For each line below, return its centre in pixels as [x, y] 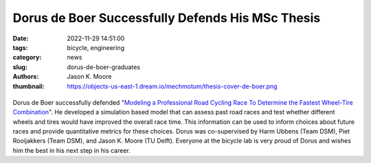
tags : [20, 47]
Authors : [26, 77]
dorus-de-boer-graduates [104, 67]
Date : [21, 38]
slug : [20, 67]
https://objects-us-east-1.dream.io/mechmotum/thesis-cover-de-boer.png [172, 86]
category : [27, 58]
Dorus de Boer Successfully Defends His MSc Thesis [167, 18]
